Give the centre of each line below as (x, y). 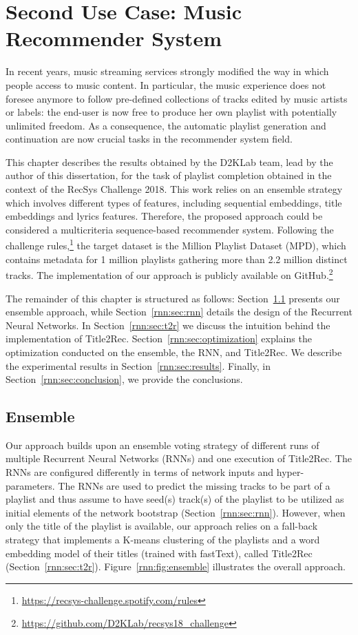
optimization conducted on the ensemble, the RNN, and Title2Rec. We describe (174, 352)
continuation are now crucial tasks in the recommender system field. (149, 139)
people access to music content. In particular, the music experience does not (166, 84)
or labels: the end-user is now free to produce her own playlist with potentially (171, 112)
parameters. (30, 485)
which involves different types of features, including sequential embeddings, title (174, 202)
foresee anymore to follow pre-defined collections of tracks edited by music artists (177, 98)
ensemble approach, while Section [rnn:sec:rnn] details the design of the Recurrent (179, 312)
